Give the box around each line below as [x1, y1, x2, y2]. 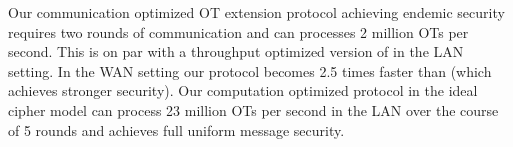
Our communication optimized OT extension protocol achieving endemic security [8, 2, 505, 22]
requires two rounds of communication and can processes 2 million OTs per [8, 21, 469, 42]
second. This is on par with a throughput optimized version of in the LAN [8, 41, 464, 62]
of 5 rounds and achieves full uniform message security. [8, 119, 345, 140]
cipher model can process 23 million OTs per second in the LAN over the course [8, 99, 499, 120]
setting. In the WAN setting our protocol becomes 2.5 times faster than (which [8, 60, 492, 81]
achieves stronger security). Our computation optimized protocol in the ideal [8, 80, 478, 101]
